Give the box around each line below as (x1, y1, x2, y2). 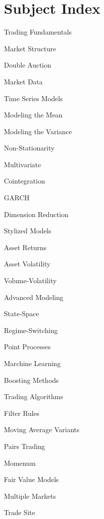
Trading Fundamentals (4, 27, 72, 37)
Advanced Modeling (4, 292, 63, 302)
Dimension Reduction (4, 209, 69, 219)
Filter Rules (4, 408, 40, 418)
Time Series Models (4, 93, 63, 103)
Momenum (4, 457, 36, 468)
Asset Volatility (4, 259, 51, 269)
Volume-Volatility (4, 275, 57, 286)
